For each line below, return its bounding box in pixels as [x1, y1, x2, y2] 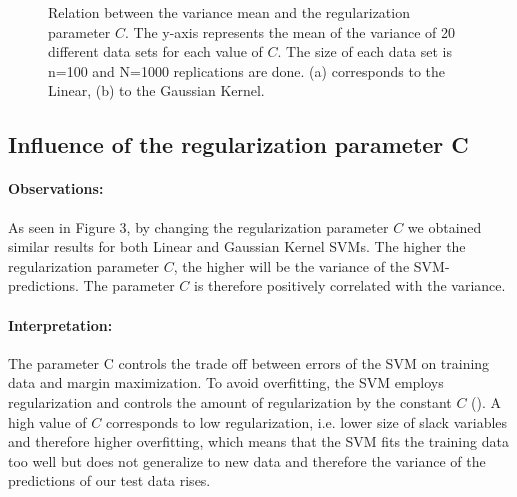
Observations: [8, 178, 104, 199]
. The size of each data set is [277, 41, 452, 62]
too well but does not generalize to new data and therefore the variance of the [8, 450, 486, 471]
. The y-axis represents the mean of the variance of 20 [124, 21, 456, 42]
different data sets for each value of [48, 41, 263, 62]
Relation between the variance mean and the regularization [48, 2, 410, 22]
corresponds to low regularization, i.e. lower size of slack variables [105, 411, 508, 432]
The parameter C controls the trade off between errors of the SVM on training [8, 352, 490, 373]
